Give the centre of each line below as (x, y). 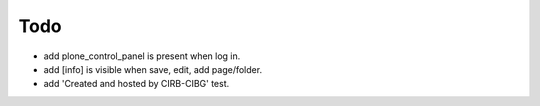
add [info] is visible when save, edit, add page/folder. (153, 69)
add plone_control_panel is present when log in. (142, 56)
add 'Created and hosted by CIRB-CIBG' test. (136, 84)
